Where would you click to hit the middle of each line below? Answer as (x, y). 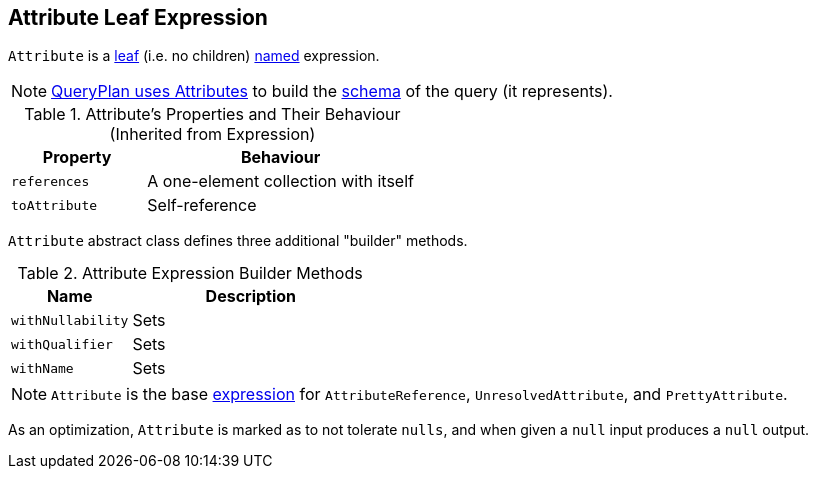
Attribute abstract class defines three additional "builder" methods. (238, 241)
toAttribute (54, 205)
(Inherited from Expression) (212, 134)
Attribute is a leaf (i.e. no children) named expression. (194, 56)
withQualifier (62, 344)
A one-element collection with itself (280, 181)
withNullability (70, 320)
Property (77, 157)
